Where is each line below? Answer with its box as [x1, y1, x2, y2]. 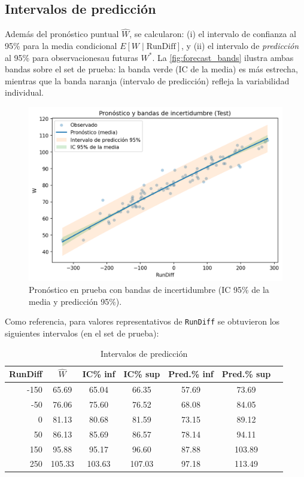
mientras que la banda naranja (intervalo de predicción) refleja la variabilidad [5, 74, 290, 87]
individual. [5, 86, 44, 99]
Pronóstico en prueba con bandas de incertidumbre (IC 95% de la [29, 283, 269, 296]
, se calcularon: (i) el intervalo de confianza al [129, 27, 296, 40]
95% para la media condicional [5, 39, 117, 52]
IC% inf [82, 368, 115, 380]
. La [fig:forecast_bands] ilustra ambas [152, 51, 294, 63]
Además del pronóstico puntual [5, 27, 119, 40]
